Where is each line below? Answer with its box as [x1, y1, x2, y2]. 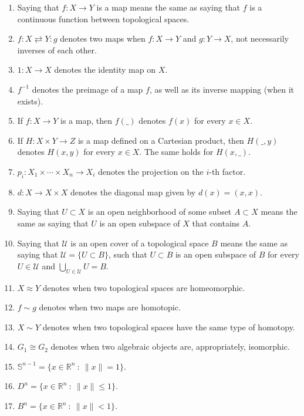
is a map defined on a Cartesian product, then [77, 134, 244, 146]
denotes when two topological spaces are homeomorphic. [42, 281, 245, 293]
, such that [108, 248, 147, 261]
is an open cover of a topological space [70, 236, 209, 249]
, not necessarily [231, 32, 289, 45]
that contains [192, 217, 240, 229]
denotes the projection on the [97, 165, 204, 177]
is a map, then [60, 114, 112, 127]
